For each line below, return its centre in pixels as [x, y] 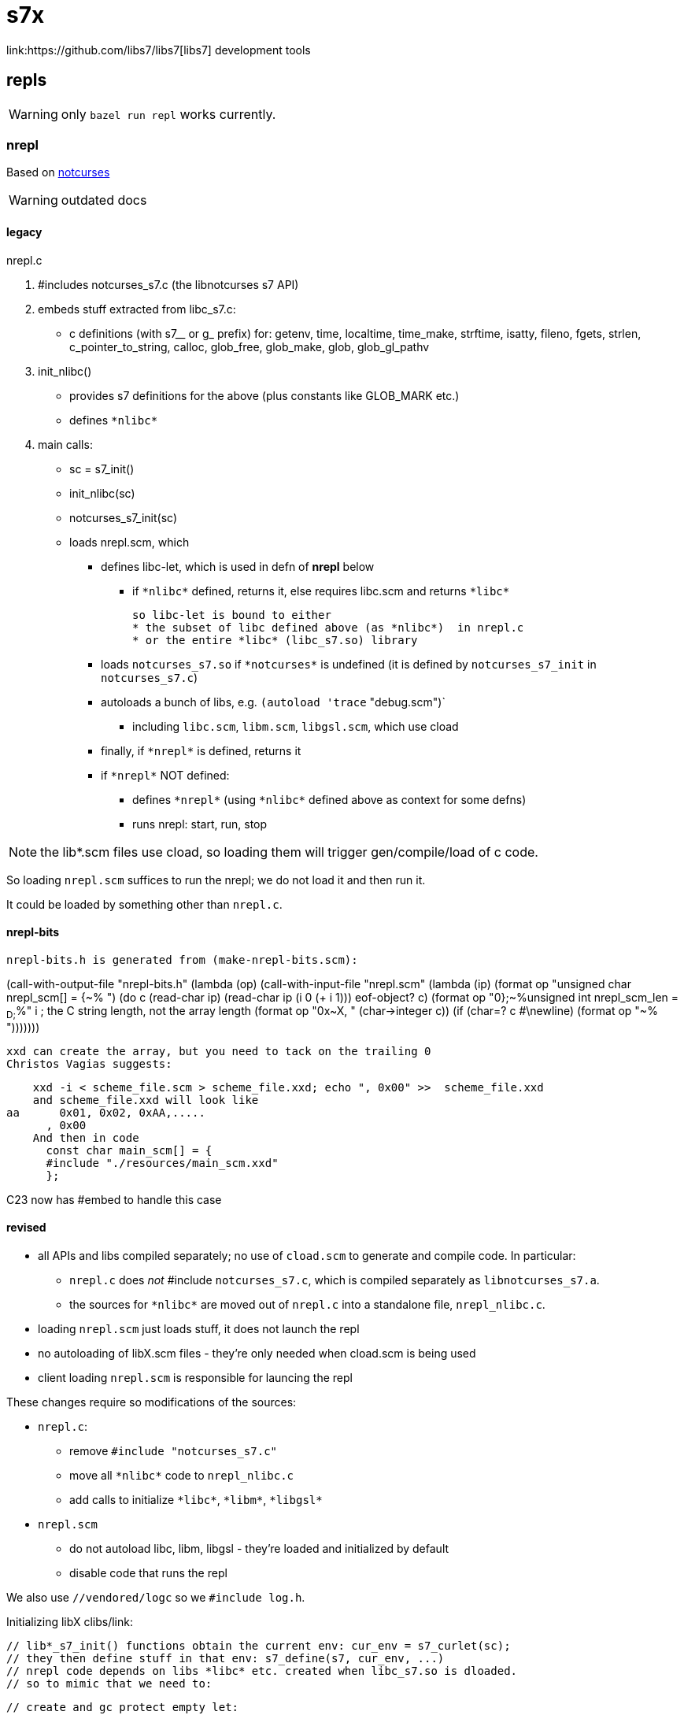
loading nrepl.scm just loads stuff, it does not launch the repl [199, 1328]
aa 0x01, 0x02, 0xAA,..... [106, 1112]
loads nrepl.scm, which [129, 542]
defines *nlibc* [114, 420]
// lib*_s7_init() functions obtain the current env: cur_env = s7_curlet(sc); [259, 1645]
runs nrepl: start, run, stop [200, 824]
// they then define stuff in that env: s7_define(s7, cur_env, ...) [226, 1658]
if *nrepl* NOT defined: [165, 775]
